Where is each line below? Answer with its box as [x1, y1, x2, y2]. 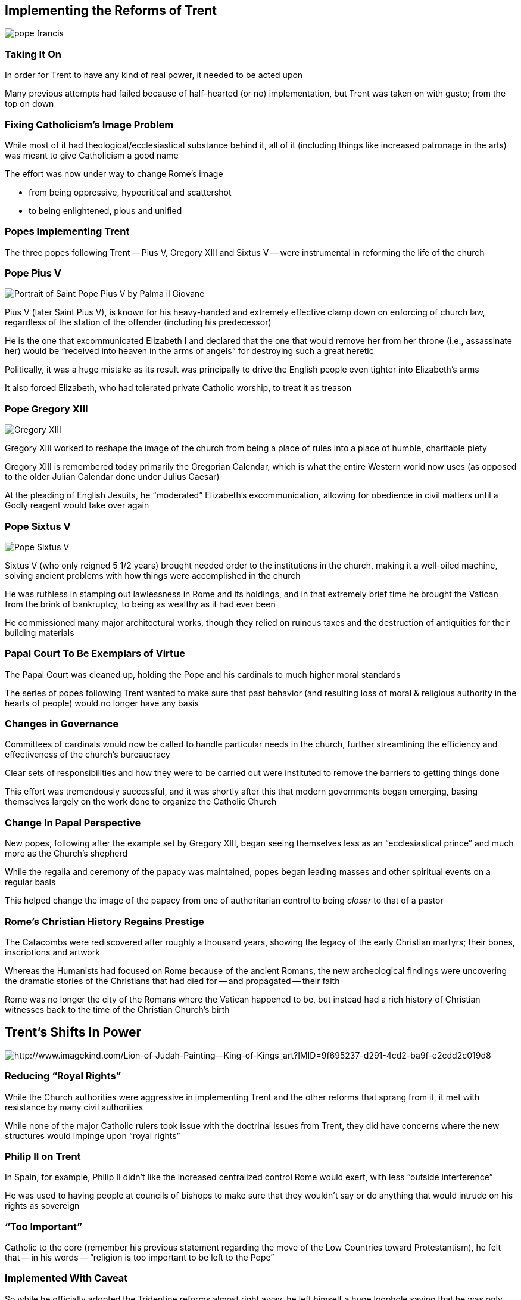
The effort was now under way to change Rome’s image [5, 168, 223, 179]
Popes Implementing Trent [5, 225, 130, 238]
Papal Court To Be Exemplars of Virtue [5, 647, 186, 660]
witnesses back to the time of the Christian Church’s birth [5, 1004, 230, 1014]
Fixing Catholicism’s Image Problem [5, 118, 174, 131]
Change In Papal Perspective [5, 816, 141, 829]
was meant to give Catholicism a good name [5, 150, 179, 160]
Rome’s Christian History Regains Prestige [5, 915, 204, 927]
